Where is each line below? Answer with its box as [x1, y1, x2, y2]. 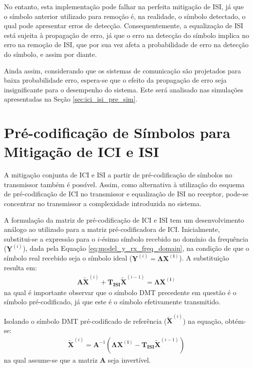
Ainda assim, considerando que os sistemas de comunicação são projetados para [4, 65, 241, 75]
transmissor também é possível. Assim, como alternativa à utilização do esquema [4, 179, 245, 189]
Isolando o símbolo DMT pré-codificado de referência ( [4, 315, 167, 326]
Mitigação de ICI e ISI [4, 141, 160, 161]
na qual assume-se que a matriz [4, 354, 98, 365]
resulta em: [4, 263, 37, 273]
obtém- [225, 315, 246, 326]
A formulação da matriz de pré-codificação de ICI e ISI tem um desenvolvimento [4, 214, 244, 225]
